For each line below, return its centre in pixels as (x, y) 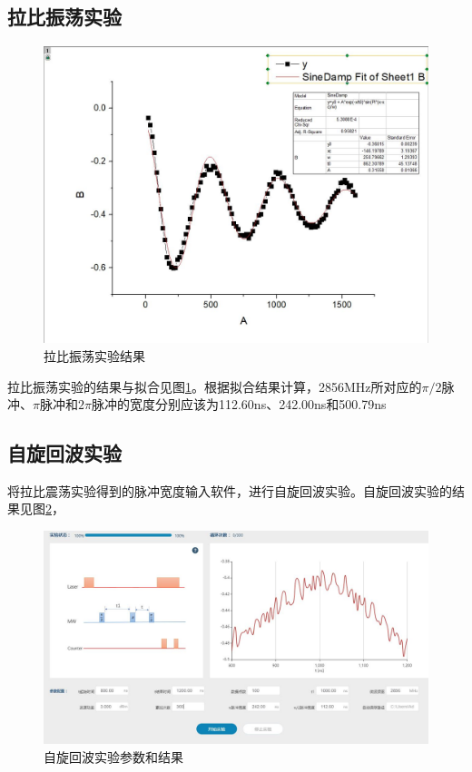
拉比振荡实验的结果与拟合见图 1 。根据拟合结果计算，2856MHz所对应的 (215, 386)
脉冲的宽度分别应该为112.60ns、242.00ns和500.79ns (239, 404)
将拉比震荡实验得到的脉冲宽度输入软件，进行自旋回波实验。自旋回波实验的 (230, 490)
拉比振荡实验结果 (94, 355)
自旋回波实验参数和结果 (113, 756)
